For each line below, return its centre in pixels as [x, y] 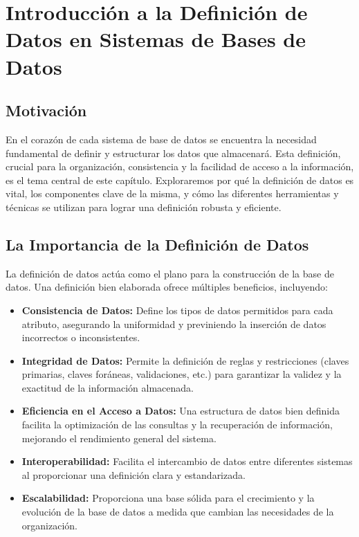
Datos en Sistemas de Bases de [156, 39]
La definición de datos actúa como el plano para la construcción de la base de [170, 273]
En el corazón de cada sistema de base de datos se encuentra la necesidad [161, 139]
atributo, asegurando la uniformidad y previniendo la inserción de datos [174, 324]
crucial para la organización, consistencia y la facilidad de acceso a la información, [180, 166]
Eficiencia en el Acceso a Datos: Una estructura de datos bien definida [181, 411]
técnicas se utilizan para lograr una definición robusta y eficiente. [144, 207]
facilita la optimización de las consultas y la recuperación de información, [177, 425]
